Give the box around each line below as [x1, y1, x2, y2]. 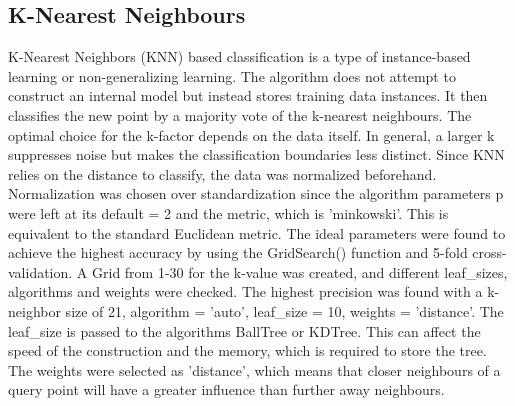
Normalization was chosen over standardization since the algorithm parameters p [8, 183, 504, 204]
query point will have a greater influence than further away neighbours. [8, 379, 445, 400]
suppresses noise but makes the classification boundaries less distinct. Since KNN [8, 144, 505, 165]
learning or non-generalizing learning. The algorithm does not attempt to [8, 65, 456, 86]
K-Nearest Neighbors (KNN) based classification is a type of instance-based [8, 46, 471, 67]
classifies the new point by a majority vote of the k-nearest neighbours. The [8, 104, 472, 125]
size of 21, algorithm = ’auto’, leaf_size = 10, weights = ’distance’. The [65, 300, 504, 321]
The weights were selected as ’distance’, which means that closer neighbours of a [8, 359, 501, 380]
